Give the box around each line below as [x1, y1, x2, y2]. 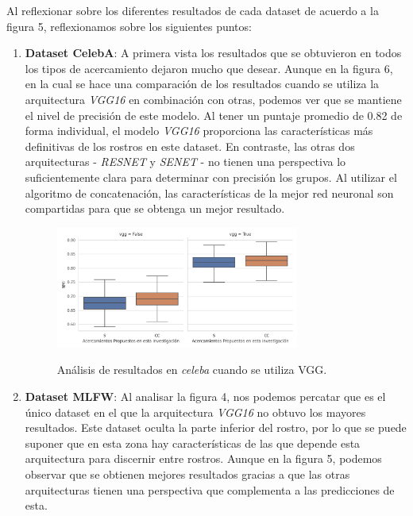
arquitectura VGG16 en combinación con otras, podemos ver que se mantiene [25, 90, 402, 107]
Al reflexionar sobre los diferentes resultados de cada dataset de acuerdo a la [6, 2, 379, 18]
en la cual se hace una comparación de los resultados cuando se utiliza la [25, 75, 380, 92]
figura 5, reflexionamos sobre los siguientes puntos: [6, 17, 252, 34]
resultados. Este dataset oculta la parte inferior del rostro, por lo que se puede [25, 419, 407, 436]
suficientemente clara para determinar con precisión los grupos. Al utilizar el [25, 168, 397, 185]
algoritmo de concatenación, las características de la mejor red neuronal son [25, 184, 394, 201]
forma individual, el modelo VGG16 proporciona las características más [25, 122, 373, 139]
